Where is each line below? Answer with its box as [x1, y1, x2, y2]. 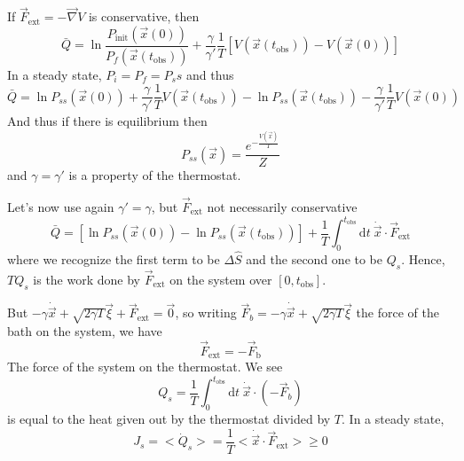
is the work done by [33, 270, 140, 289]
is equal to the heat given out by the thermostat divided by [7, 410, 331, 428]
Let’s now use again [7, 197, 114, 215]
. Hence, [401, 250, 445, 269]
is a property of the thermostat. [68, 166, 241, 184]
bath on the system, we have [7, 322, 162, 340]
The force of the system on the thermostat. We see [7, 357, 283, 376]
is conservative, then [88, 7, 200, 26]
